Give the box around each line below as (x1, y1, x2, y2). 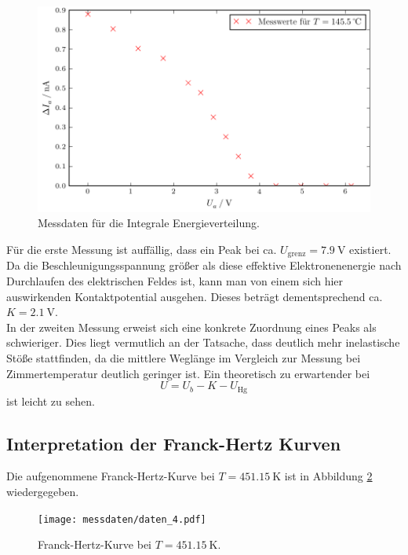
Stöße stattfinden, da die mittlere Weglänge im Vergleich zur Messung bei (6, 350, 361, 366)
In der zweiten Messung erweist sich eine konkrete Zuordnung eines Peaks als (6, 318, 377, 335)
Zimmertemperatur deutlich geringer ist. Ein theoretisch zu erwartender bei (6, 365, 370, 381)
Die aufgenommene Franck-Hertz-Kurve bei (6, 468, 215, 484)
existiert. (349, 241, 392, 257)
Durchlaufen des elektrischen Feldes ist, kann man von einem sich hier (6, 273, 344, 289)
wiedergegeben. (6, 483, 79, 500)
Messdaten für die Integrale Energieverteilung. (38, 215, 260, 231)
